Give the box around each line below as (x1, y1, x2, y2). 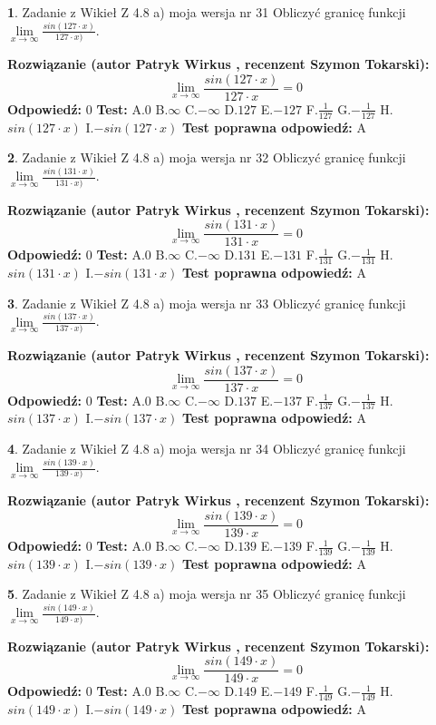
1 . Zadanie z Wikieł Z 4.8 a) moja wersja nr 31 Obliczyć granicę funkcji (7, 3, 406, 21)
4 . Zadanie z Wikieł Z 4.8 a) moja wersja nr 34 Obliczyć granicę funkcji (7, 439, 406, 458)
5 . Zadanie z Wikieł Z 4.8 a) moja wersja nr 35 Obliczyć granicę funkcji (7, 584, 406, 603)
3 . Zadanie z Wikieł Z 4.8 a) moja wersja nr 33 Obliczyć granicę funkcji (7, 293, 406, 312)
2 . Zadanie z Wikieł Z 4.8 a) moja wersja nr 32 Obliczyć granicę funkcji (7, 148, 406, 167)
